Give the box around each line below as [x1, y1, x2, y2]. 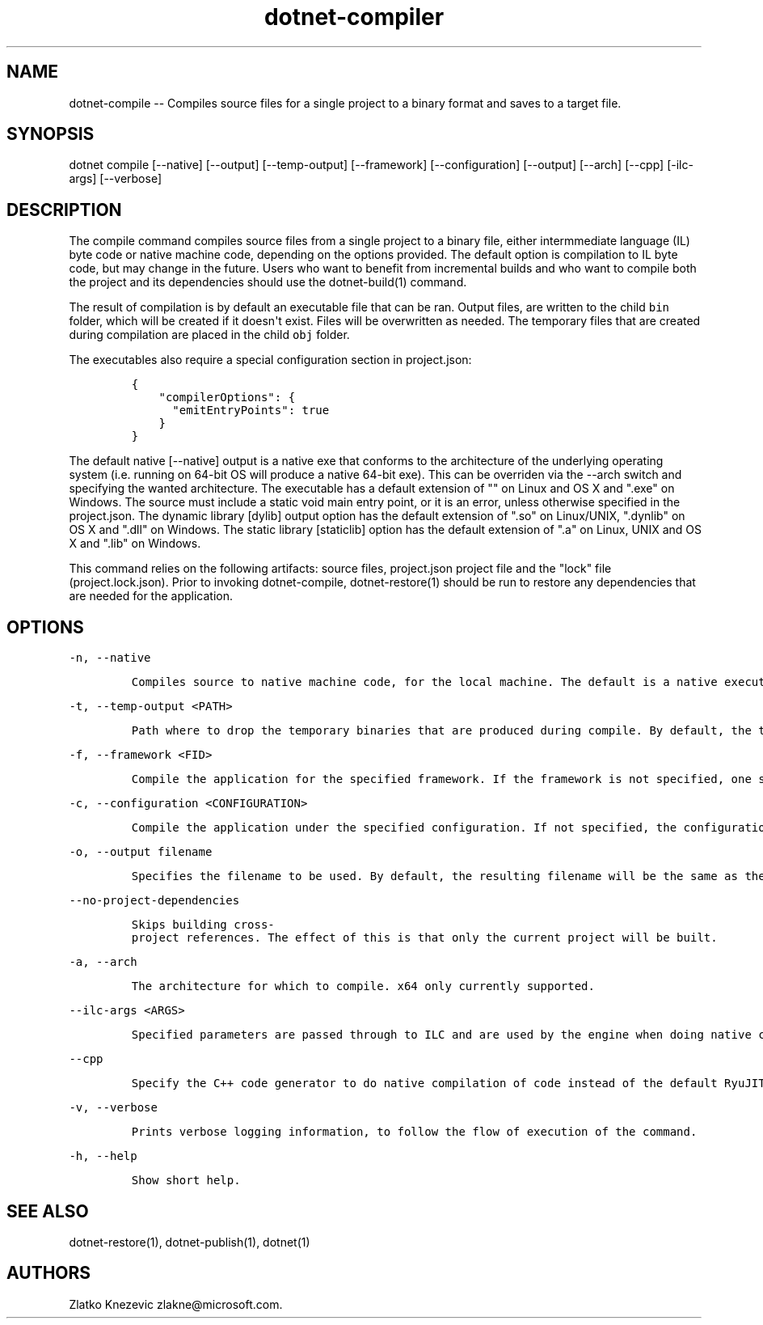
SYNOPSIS [6, 124, 95, 145]
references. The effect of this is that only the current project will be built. [186, 931, 718, 945]
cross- [234, 918, 275, 932]
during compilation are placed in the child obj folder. [69, 328, 350, 342]
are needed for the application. [69, 589, 234, 603]
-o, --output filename [69, 845, 213, 859]
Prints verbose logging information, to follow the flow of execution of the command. [131, 1125, 698, 1139]
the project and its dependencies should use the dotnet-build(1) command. [69, 275, 467, 290]
